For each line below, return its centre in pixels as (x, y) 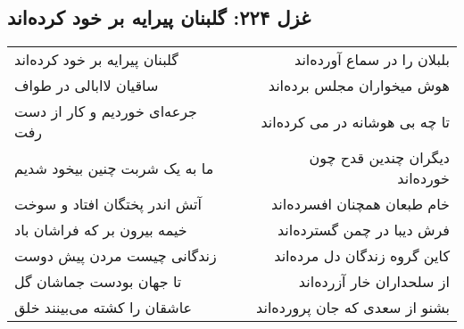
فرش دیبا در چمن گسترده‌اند (363, 230)
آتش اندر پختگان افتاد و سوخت (108, 204)
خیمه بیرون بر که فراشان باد (101, 230)
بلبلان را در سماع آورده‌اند (372, 60)
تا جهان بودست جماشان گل (98, 282)
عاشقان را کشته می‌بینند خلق (104, 308)
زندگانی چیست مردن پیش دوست (116, 256)
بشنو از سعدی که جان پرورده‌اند (353, 308)
